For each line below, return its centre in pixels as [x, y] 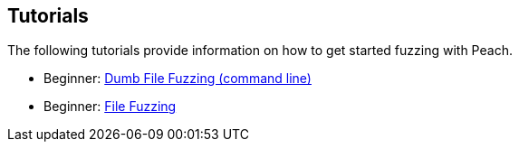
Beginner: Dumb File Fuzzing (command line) [178, 79]
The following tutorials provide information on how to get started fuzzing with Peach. [260, 51]
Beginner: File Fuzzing [110, 107]
